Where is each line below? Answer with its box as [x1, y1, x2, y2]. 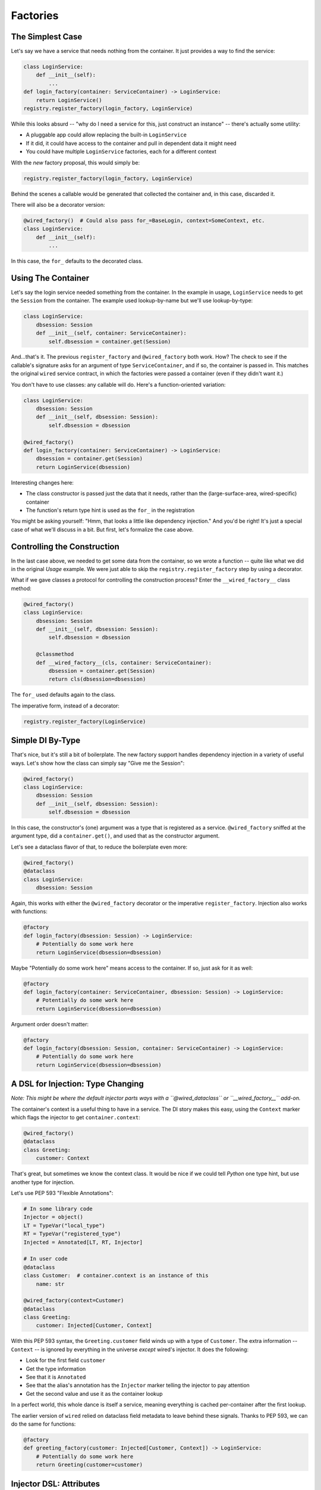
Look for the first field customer [26, 1356, 106, 1364]
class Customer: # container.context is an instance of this [23, 1272, 209, 1279]
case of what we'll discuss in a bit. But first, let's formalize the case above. [11, 526, 194, 533]
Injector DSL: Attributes [11, 1479, 100, 1489]
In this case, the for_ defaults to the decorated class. [11, 257, 143, 265]
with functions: [11, 908, 48, 915]
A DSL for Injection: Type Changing [11, 1079, 144, 1089]
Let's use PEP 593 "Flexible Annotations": [11, 1190, 114, 1197]
